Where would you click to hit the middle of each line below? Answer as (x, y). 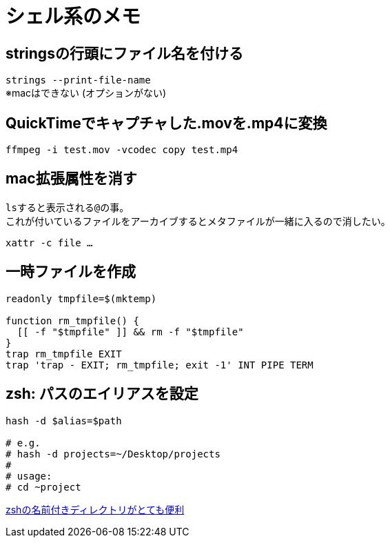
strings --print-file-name (78, 80)
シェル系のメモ (73, 17)
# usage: (29, 476)
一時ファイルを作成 (71, 272)
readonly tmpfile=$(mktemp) (81, 298)
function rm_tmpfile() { (72, 320)
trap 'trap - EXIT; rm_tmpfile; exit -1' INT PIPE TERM (160, 365)
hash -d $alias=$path (64, 421)
